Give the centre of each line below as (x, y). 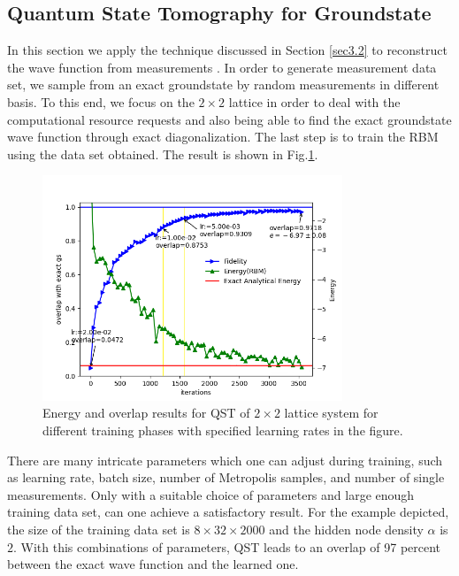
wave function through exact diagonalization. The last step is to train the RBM (223, 137)
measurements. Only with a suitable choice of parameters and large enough (211, 494)
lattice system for (331, 413)
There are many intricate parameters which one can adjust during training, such (225, 460)
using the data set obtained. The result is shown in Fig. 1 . (163, 154)
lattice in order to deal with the (314, 101)
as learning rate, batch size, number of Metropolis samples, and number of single (226, 477)
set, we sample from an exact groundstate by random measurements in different (223, 84)
